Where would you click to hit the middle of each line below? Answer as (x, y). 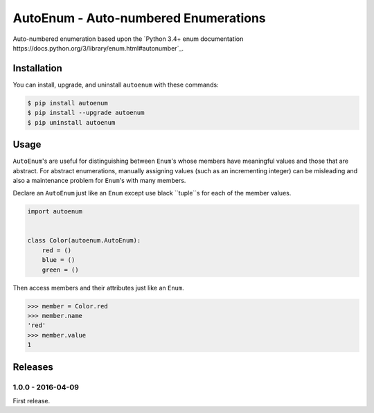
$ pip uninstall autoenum (71, 122)
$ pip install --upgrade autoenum (86, 113)
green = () (60, 270)
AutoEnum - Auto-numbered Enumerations (139, 18)
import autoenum (55, 212)
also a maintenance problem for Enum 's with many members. (99, 180)
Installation (37, 68)
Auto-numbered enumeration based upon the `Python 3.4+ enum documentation (128, 39)
